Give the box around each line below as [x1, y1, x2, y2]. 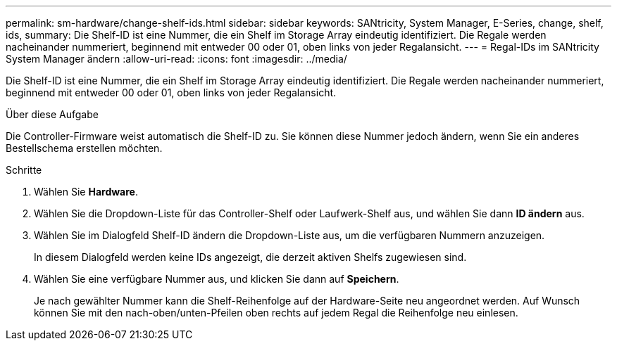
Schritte [6, 164, 42, 176]
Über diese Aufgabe [6, 108, 99, 120]
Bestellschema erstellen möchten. [6, 142, 163, 154]
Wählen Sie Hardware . [34, 186, 138, 198]
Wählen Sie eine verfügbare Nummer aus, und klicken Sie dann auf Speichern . [34, 273, 399, 285]
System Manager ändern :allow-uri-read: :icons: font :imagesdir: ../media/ [6, 53, 347, 65]
